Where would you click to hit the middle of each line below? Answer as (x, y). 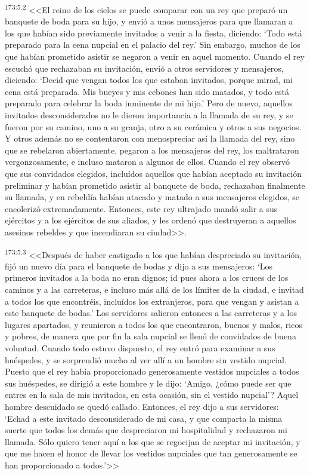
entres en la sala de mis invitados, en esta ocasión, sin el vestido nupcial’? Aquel (152, 395)
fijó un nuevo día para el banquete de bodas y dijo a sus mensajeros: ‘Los (139, 266)
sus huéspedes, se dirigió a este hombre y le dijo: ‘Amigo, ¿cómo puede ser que (148, 383)
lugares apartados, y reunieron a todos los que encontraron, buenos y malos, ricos (154, 324)
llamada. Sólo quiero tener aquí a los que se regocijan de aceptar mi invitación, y (153, 441)
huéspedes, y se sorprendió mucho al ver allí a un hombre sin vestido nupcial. (146, 359)
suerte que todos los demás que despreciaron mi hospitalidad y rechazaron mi (146, 430)
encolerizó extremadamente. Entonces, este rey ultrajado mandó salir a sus (141, 208)
